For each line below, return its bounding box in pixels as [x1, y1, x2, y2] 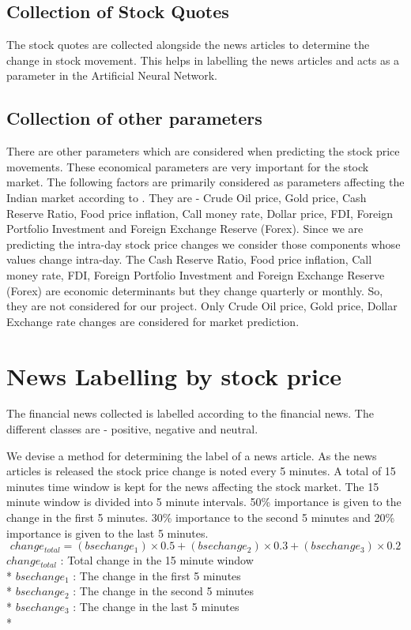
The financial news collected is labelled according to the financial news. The [6, 405, 374, 422]
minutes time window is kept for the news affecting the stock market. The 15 [6, 478, 379, 494]
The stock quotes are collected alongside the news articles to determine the [6, 36, 370, 53]
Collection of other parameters [6, 106, 262, 130]
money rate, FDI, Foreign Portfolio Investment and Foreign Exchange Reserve [6, 266, 385, 283]
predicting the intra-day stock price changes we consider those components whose [6, 235, 401, 252]
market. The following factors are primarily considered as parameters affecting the [6, 174, 405, 190]
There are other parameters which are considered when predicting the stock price [6, 143, 400, 159]
